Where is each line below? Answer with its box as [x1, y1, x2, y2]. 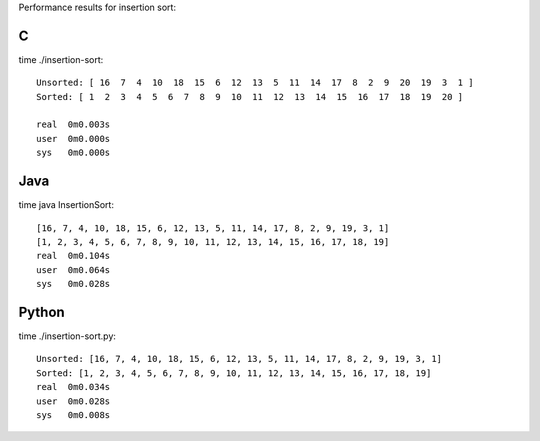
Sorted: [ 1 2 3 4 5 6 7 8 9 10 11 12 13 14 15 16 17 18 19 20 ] [36, 91, 464, 102]
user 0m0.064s [36, 264, 111, 275]
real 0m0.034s [36, 381, 111, 393]
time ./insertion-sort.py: [18, 330, 117, 342]
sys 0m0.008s [36, 409, 111, 420]
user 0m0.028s [36, 395, 111, 407]
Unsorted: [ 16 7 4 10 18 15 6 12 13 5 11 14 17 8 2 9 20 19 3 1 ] [36, 77, 474, 89]
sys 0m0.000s [36, 147, 111, 159]
